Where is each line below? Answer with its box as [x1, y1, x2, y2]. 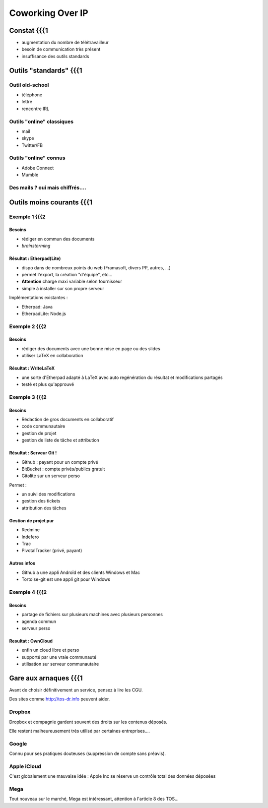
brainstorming [21, 243, 51, 249]
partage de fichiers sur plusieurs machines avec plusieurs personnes [21, 612, 163, 618]
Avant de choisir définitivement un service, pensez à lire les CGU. [9, 687, 143, 693]
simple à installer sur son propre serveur [21, 285, 104, 291]
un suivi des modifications [21, 491, 75, 497]
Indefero [21, 534, 39, 540]
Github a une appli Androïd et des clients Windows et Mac [21, 569, 140, 575]
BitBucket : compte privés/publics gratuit [21, 466, 105, 472]
